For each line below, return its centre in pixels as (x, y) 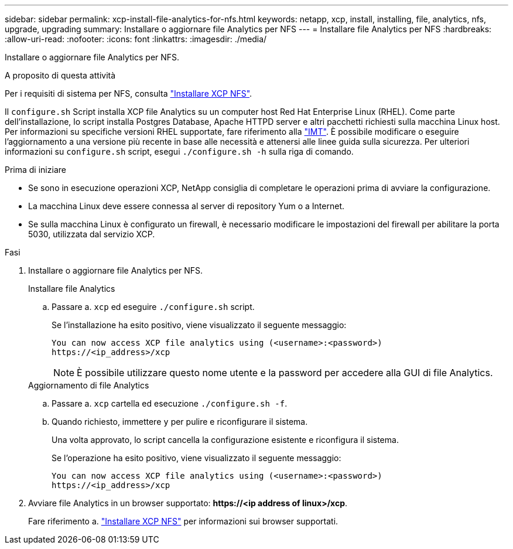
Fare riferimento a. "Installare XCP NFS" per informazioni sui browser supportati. (183, 521)
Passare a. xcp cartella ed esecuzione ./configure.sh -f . (170, 403)
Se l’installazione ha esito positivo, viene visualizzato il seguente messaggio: (199, 325)
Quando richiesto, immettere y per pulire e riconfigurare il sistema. (180, 422)
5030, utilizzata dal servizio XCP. (92, 234)
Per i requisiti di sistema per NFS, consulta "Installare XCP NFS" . (129, 93)
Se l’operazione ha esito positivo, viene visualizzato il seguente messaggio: (196, 458)
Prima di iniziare (35, 170)
